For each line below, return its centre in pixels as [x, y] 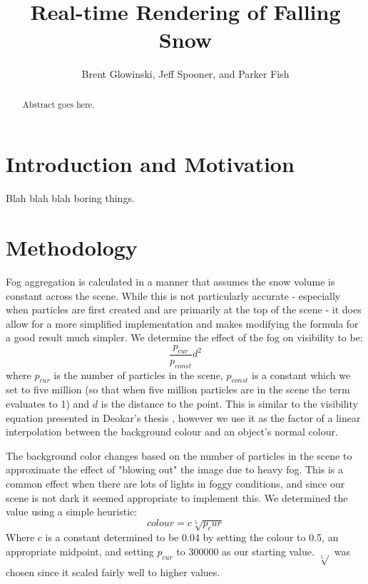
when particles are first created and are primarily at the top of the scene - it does [184, 309]
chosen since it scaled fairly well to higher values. [113, 572]
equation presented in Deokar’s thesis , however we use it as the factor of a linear [183, 417]
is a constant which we [301, 374]
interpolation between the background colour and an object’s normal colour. [172, 432]
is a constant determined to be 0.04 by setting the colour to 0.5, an [192, 537]
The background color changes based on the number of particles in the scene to [179, 455]
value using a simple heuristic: [72, 512]
